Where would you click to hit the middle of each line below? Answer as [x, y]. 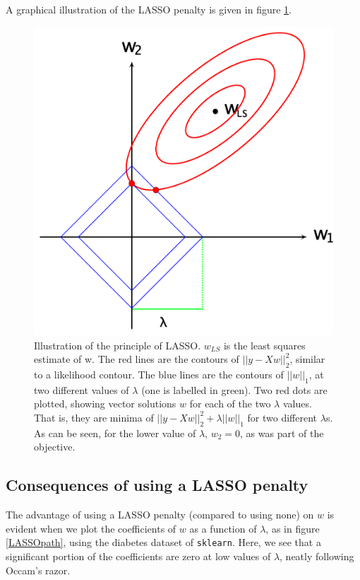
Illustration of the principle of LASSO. [118, 345]
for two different [282, 417]
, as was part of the [282, 433]
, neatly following [317, 556]
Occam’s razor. [38, 570]
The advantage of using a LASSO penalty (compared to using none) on [160, 515]
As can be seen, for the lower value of [115, 433]
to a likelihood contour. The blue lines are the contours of [159, 374]
